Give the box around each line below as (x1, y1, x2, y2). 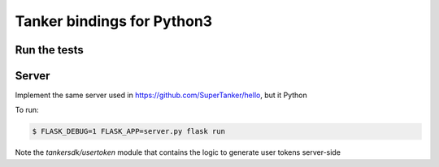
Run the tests (15, 43, 85, 57)
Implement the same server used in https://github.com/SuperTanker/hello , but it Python (15, 90, 308, 101)
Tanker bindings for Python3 (15, 12, 213, 30)
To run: (15, 105, 40, 115)
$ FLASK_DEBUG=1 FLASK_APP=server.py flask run (32, 126, 225, 136)
